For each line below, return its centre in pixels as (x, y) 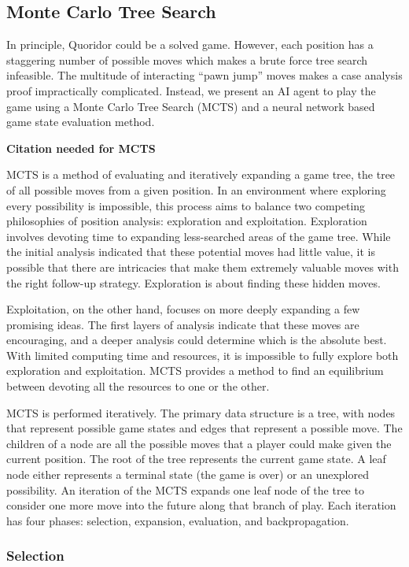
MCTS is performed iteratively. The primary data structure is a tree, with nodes (201, 412)
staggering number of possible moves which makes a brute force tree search (187, 59)
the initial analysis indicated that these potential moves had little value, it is (191, 252)
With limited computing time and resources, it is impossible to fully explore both (203, 355)
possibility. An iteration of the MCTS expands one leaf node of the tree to (185, 489)
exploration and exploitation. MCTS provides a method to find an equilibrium (195, 371)
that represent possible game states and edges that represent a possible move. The (204, 428)
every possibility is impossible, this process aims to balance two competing (186, 205)
